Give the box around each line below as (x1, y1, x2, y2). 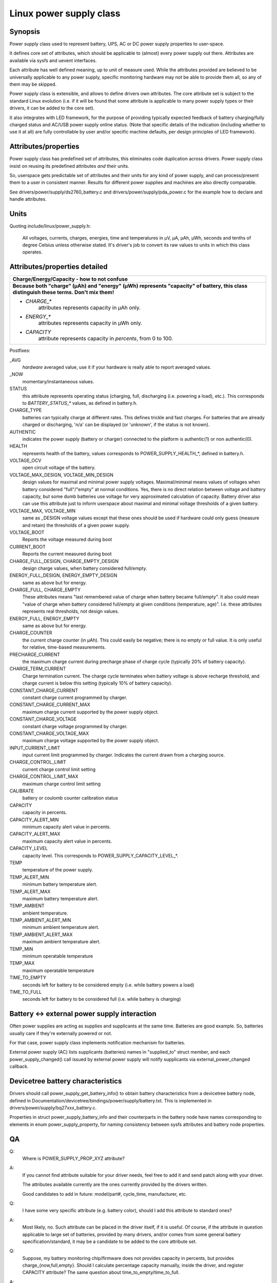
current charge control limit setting (22, 766, 96, 772)
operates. (22, 249, 43, 255)
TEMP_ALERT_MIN (9, 874, 49, 880)
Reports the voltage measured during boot (22, 536, 112, 542)
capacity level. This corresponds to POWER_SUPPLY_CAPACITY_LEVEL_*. (22, 852, 179, 859)
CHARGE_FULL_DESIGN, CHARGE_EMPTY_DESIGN (9, 558, 119, 564)
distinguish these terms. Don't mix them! (12, 289, 114, 296)
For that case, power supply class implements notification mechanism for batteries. (9, 1040, 186, 1046)
